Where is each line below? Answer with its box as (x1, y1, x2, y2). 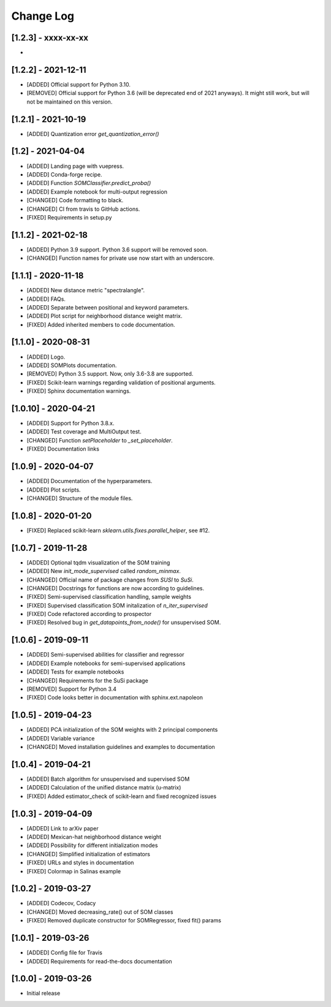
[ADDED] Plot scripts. (26, 486, 81, 493)
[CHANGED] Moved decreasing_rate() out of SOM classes (26, 908, 173, 916)
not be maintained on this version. (26, 98, 113, 105)
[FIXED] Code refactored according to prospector (26, 610, 152, 618)
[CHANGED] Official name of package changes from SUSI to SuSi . (26, 576, 194, 583)
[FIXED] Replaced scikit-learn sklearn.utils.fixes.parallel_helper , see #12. (26, 526, 210, 534)
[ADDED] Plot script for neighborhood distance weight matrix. (26, 313, 183, 320)
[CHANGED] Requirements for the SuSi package (26, 677, 148, 684)
